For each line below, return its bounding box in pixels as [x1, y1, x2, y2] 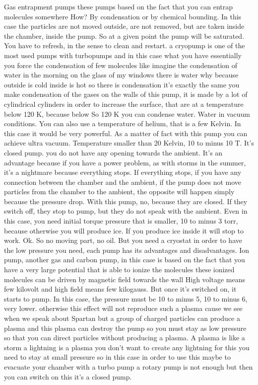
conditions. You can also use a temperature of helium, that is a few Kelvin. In [4, 118, 241, 129]
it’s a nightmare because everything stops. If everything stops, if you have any [4, 167, 242, 177]
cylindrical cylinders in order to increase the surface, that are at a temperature [4, 98, 244, 109]
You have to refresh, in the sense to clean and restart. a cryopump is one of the [4, 40, 245, 51]
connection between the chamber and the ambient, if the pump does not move [4, 176, 242, 187]
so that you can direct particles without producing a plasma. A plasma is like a [4, 332, 245, 343]
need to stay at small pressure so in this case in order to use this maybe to [4, 352, 231, 362]
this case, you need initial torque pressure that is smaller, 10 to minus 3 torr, [4, 216, 238, 226]
